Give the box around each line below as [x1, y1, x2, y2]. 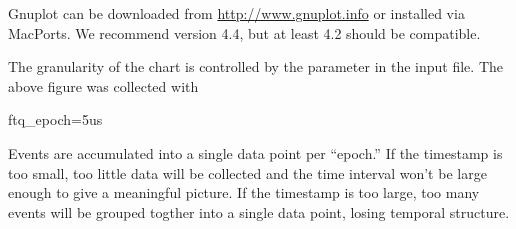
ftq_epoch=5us [8, 109, 103, 130]
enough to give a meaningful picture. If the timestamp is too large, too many [8, 182, 480, 203]
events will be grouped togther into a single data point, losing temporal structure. [8, 201, 510, 222]
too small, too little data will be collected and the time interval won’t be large [8, 162, 487, 183]
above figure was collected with [8, 75, 199, 96]
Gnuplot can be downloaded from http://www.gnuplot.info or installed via [8, 3, 465, 23]
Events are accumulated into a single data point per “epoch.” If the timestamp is [8, 142, 503, 163]
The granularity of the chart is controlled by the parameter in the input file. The [8, 56, 503, 77]
